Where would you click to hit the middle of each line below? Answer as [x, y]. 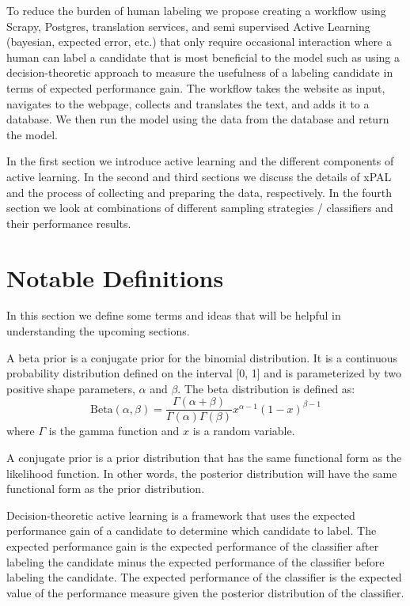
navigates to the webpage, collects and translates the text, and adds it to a [188, 103]
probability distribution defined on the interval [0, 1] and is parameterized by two [204, 373]
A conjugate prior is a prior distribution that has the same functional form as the [204, 458]
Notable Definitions [115, 277]
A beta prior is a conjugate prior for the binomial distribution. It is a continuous [202, 357]
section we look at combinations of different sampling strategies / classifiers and [200, 208]
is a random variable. [244, 431]
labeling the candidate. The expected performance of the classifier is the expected [204, 577]
